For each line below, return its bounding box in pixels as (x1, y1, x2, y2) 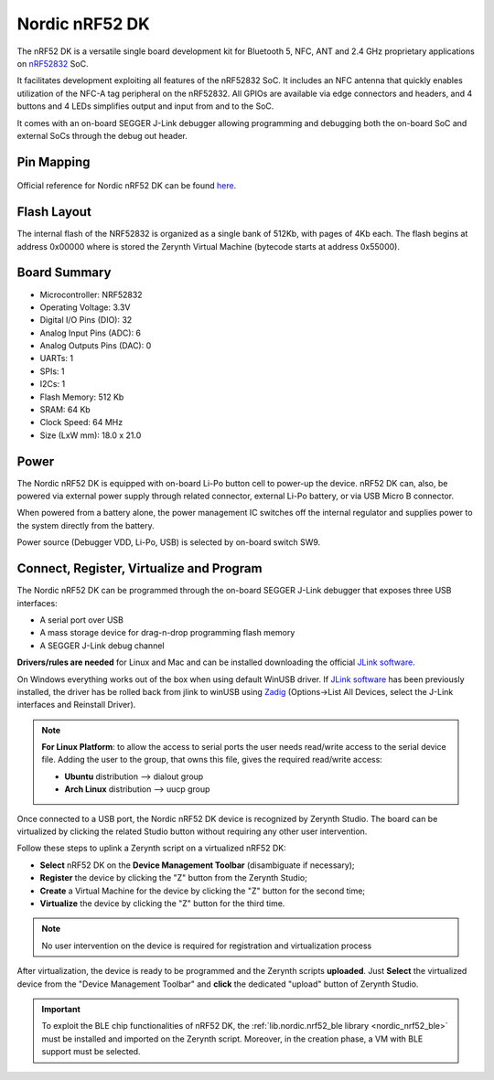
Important (41, 1003, 81, 1014)
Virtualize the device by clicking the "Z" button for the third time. (39, 897, 285, 909)
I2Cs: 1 (39, 379, 66, 390)
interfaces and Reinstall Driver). (16, 700, 136, 711)
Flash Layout (16, 204, 91, 219)
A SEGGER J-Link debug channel (39, 640, 165, 651)
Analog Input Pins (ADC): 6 (39, 327, 142, 338)
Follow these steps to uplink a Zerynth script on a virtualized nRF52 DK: (16, 842, 287, 854)
